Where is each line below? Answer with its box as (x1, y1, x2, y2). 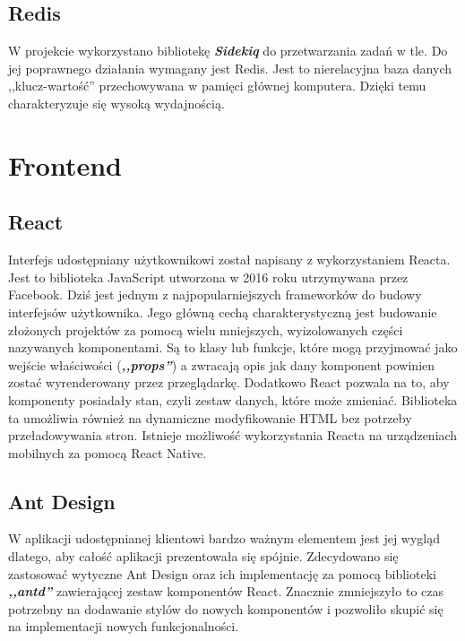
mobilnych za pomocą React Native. (8, 443, 207, 462)
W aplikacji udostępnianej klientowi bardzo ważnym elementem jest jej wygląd (8, 529, 441, 548)
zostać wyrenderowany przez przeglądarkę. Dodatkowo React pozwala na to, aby (8, 373, 450, 392)
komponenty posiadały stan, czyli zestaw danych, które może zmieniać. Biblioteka (8, 390, 458, 409)
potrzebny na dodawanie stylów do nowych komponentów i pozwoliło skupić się (8, 599, 443, 618)
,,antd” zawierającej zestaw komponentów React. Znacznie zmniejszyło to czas (8, 582, 444, 601)
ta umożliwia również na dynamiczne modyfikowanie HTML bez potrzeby (8, 408, 412, 427)
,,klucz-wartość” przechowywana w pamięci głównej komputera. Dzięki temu (8, 76, 426, 95)
